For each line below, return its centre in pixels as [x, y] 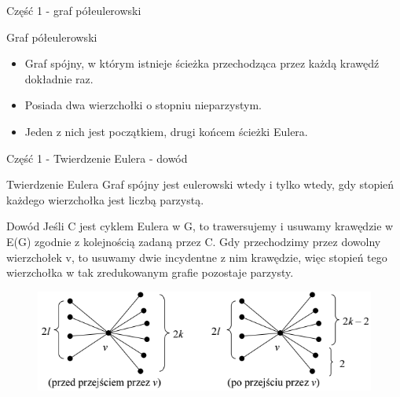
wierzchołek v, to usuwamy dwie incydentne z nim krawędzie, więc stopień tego [197, 257]
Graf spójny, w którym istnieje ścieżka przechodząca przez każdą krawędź [202, 63]
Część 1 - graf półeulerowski [74, 10]
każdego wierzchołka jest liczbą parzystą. [105, 199]
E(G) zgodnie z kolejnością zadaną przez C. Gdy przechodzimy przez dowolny [194, 241]
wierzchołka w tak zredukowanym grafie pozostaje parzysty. [150, 272]
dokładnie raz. [59, 78]
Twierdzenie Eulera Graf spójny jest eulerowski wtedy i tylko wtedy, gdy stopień [200, 184]
